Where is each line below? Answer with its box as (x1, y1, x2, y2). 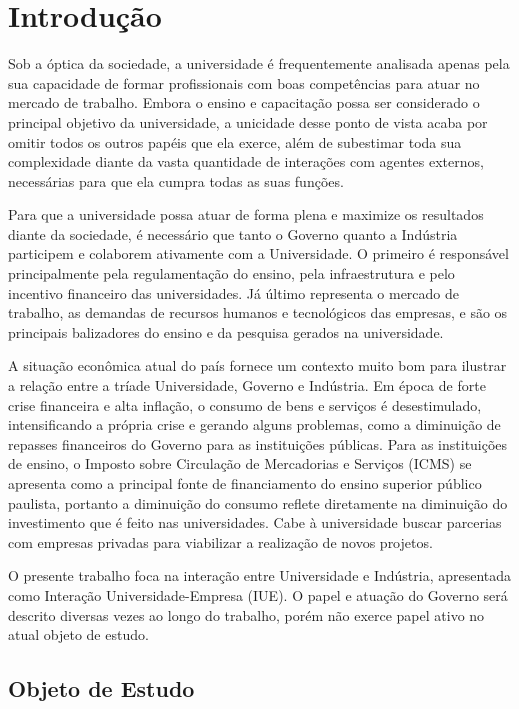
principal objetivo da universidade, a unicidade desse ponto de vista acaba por (8, 111, 488, 132)
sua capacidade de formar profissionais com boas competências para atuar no (8, 72, 480, 93)
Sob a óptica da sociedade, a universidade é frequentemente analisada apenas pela (8, 53, 510, 74)
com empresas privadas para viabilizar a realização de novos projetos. (8, 531, 433, 552)
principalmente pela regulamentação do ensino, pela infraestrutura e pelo (8, 263, 455, 284)
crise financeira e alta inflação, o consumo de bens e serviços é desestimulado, (8, 394, 482, 415)
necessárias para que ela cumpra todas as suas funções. (8, 170, 344, 191)
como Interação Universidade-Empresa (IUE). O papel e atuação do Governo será (8, 584, 508, 605)
